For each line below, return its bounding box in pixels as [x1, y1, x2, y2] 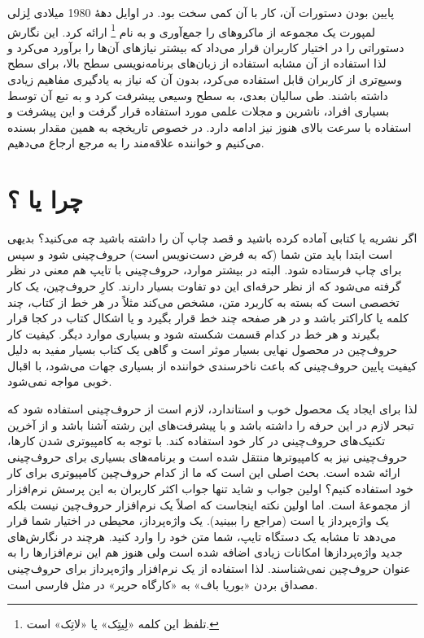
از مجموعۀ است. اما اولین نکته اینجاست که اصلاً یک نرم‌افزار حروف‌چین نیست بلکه [7, 496, 411, 513]
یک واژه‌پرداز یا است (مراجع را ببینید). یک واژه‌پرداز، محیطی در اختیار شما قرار [7, 512, 389, 529]
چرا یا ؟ [7, 182, 84, 216]
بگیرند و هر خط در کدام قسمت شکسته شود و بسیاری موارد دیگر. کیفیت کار [7, 325, 380, 342]
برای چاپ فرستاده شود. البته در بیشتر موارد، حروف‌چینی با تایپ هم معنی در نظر [7, 261, 402, 278]
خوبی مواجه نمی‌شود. [7, 373, 112, 390]
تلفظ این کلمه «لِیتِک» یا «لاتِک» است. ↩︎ [26, 615, 219, 632]
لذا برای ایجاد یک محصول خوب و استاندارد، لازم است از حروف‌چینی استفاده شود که [7, 400, 417, 417]
